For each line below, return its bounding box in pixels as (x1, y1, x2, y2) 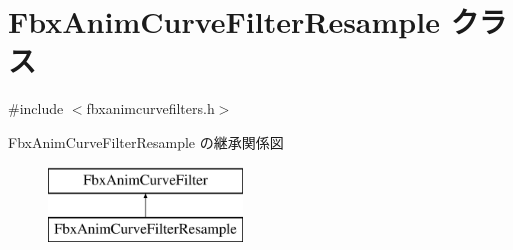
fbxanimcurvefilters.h (86, 98, 215, 119)
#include (8, 98, 64, 119)
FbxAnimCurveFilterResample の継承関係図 (8, 131, 284, 152)
